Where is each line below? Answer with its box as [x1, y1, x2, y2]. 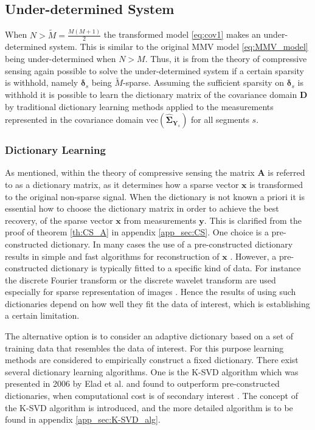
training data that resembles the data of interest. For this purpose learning [5, 341, 284, 354]
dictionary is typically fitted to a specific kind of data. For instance [50, 262, 301, 274]
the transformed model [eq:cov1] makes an [103, 28, 261, 41]
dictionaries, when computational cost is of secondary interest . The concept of [5, 389, 298, 402]
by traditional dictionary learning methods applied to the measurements [5, 100, 274, 113]
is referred [268, 166, 305, 179]
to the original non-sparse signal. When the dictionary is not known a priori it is [5, 190, 305, 203]
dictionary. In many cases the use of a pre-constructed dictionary [50, 237, 293, 250]
